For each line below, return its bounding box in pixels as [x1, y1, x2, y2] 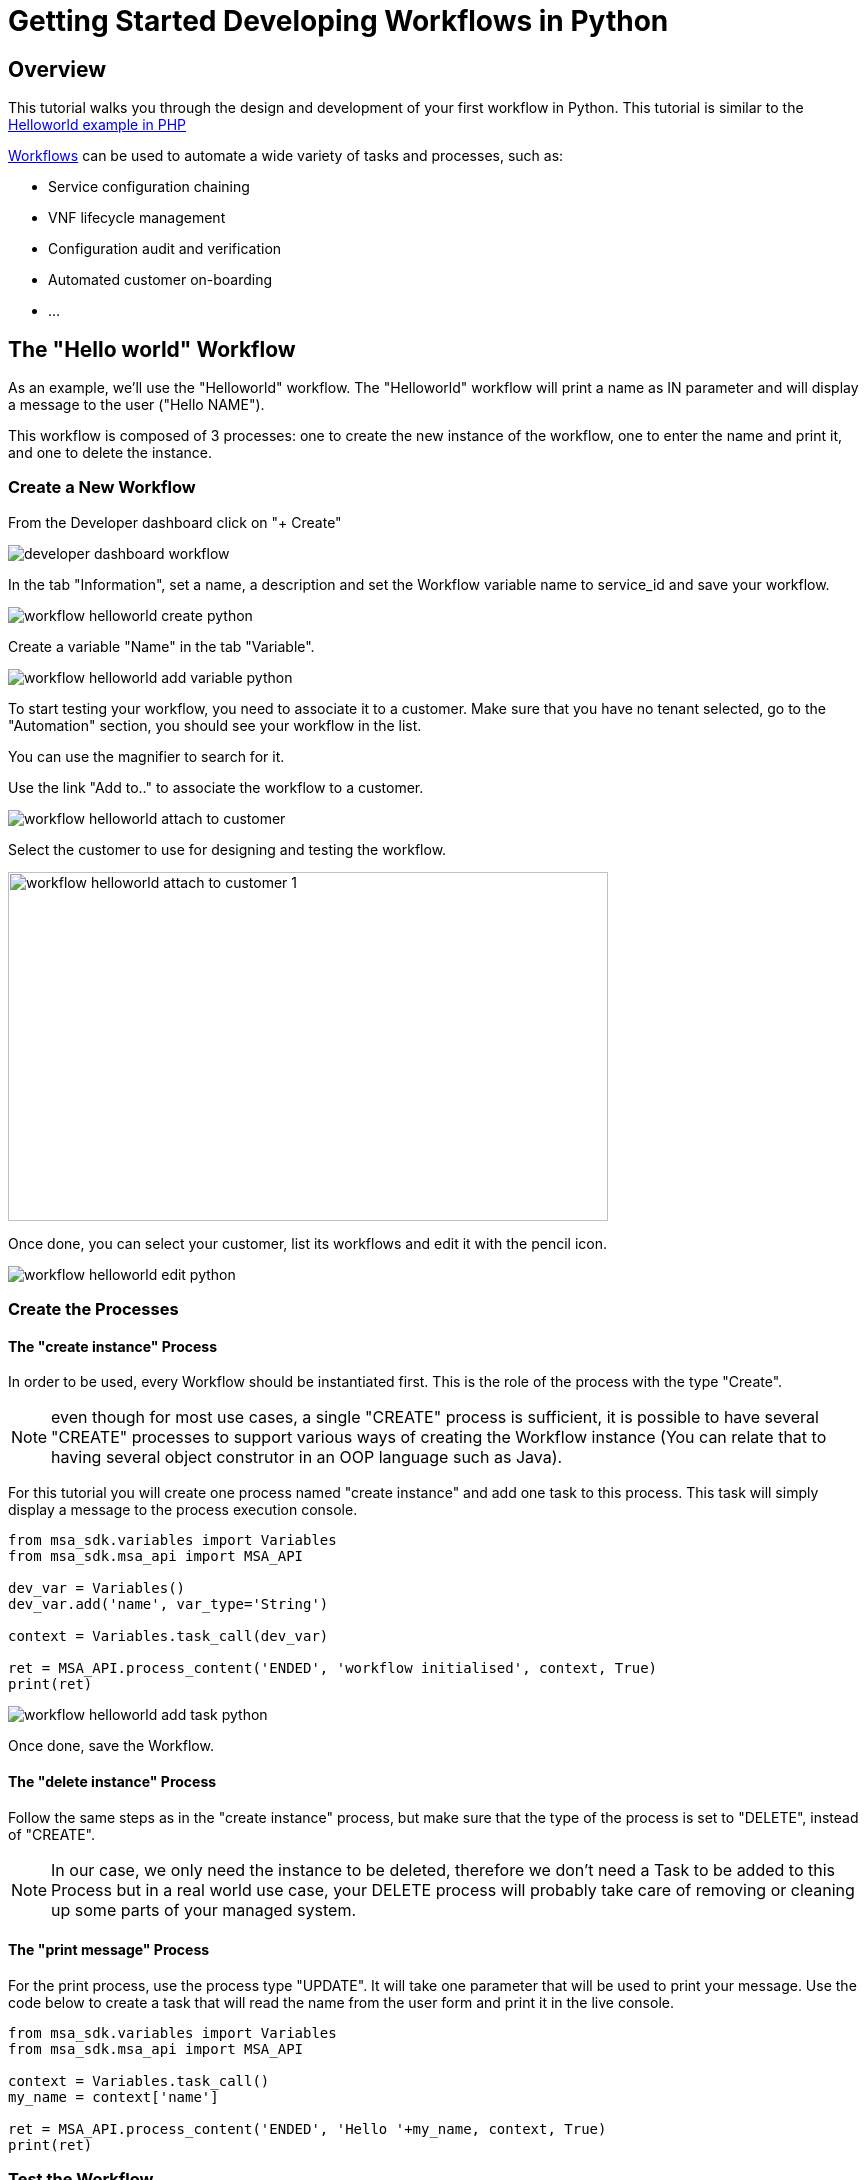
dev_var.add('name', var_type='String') [8, 1596, 329, 1613]
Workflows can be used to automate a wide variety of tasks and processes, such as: [8, 147, 564, 165]
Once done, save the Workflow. [8, 1737, 214, 1755]
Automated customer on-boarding [48, 271, 273, 289]
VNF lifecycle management [48, 209, 226, 227]
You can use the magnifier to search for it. [8, 747, 285, 765]
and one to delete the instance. [8, 444, 212, 462]
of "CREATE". [8, 1825, 96, 1843]
